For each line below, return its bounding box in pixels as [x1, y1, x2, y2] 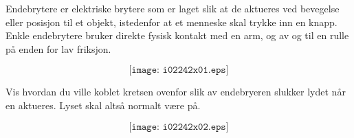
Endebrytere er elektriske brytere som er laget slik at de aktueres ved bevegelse [5, 1, 340, 15]
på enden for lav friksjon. [5, 41, 111, 56]
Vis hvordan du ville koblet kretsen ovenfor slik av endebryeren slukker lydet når [5, 84, 346, 99]
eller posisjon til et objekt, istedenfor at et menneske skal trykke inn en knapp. [5, 14, 338, 29]
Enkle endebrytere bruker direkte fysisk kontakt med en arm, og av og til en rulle [5, 28, 349, 43]
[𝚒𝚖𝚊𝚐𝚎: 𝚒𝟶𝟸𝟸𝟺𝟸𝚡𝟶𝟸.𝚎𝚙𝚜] [129, 122, 229, 132]
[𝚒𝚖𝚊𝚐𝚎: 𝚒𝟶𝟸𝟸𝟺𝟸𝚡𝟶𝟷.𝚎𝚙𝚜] [129, 65, 229, 76]
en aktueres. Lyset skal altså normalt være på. [5, 97, 201, 112]
